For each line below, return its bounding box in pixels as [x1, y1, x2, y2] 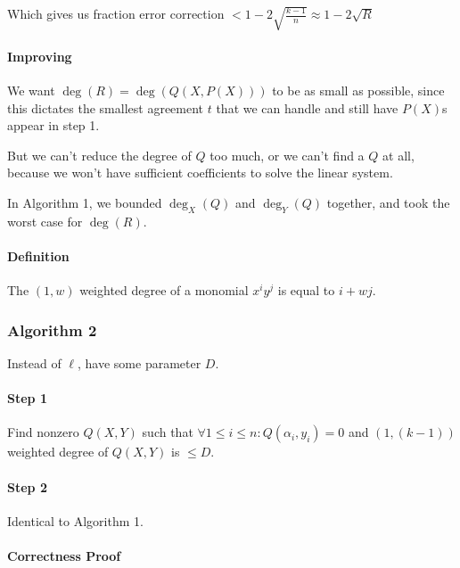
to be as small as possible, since [272, 81, 445, 100]
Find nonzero [7, 423, 79, 441]
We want [7, 81, 55, 100]
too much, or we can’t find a [209, 145, 365, 164]
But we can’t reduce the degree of [7, 145, 192, 164]
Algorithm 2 [7, 318, 97, 341]
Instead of [7, 354, 62, 373]
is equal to [277, 281, 335, 300]
